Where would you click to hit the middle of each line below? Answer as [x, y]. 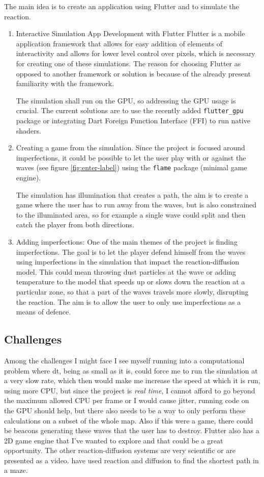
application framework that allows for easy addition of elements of [119, 43]
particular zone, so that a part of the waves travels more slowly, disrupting [132, 291]
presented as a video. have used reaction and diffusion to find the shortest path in [131, 460]
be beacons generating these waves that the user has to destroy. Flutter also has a [132, 430]
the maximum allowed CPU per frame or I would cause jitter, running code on [127, 400]
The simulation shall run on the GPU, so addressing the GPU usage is [126, 100]
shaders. [28, 130]
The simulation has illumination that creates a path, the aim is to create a [132, 194]
